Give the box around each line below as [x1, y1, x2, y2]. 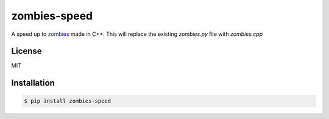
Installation [11, 78, 55, 88]
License [11, 46, 42, 56]
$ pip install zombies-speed [24, 98, 111, 104]
